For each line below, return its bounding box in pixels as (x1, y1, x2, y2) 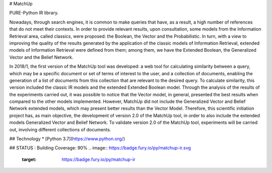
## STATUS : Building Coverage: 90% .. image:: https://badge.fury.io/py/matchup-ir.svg (9, 145, 191, 151)
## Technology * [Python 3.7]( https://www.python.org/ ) (9, 136, 125, 142)
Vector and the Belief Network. (9, 54, 74, 60)
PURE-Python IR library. (9, 10, 59, 16)
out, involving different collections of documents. (9, 126, 111, 132)
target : (22, 156, 37, 162)
